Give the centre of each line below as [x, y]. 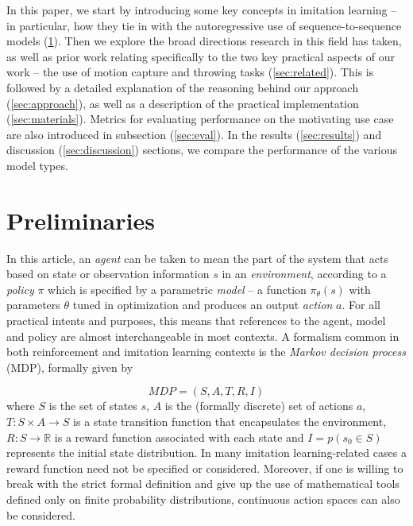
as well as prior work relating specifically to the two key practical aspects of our [201, 56]
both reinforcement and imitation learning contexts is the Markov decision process [206, 352]
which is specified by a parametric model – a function [177, 289]
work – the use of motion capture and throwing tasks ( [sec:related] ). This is [190, 72]
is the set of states [93, 406]
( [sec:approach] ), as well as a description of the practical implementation [183, 103]
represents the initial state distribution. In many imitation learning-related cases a [206, 453]
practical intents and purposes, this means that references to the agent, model [196, 321]
